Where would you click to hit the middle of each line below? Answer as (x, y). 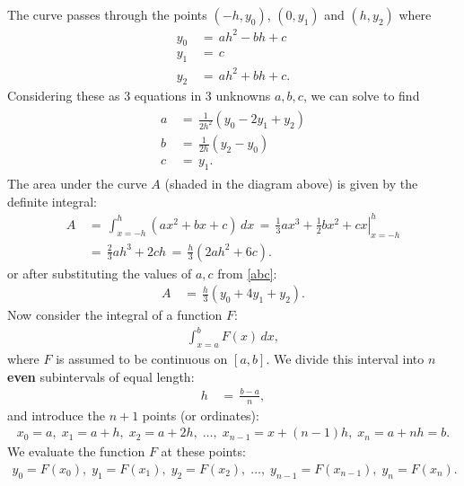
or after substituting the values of (100, 273)
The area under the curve (77, 183)
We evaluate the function (76, 451)
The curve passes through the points (107, 14)
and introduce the (56, 415)
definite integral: (53, 201)
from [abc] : (247, 273)
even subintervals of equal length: (101, 376)
